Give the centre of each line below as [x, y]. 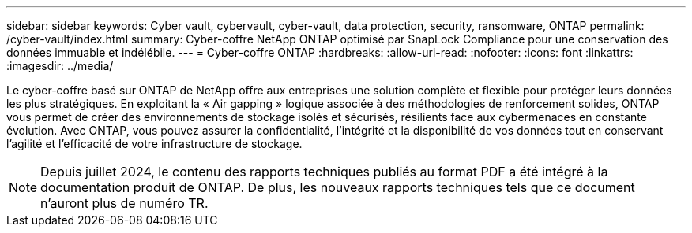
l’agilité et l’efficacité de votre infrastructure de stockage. [154, 144]
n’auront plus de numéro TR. [124, 203]
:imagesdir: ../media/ [60, 66]
